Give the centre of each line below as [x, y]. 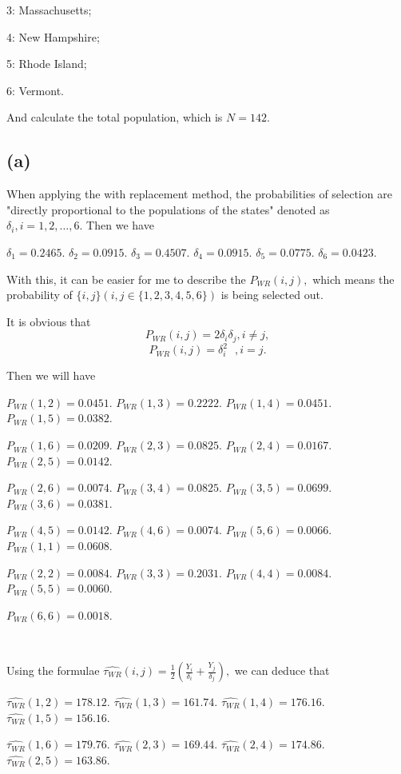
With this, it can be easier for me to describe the [126, 279]
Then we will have [51, 375]
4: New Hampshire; [53, 36]
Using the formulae [53, 670]
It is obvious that [49, 321]
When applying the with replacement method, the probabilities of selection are [199, 194]
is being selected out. [272, 295]
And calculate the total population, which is [115, 117]
